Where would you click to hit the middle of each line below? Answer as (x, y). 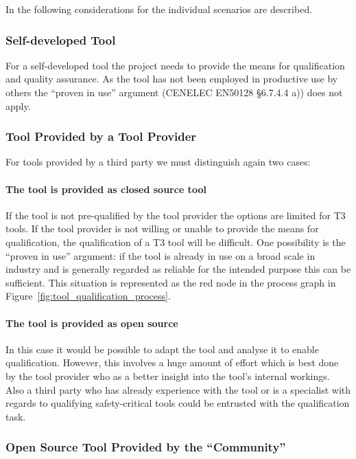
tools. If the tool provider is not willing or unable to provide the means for (162, 228)
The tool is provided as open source (92, 323)
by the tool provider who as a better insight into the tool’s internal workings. (168, 376)
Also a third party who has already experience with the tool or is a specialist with (178, 389)
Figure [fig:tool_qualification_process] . (88, 296)
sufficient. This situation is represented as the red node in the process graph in (171, 282)
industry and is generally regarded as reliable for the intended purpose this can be (178, 269)
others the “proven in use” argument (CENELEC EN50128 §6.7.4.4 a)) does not (174, 92)
